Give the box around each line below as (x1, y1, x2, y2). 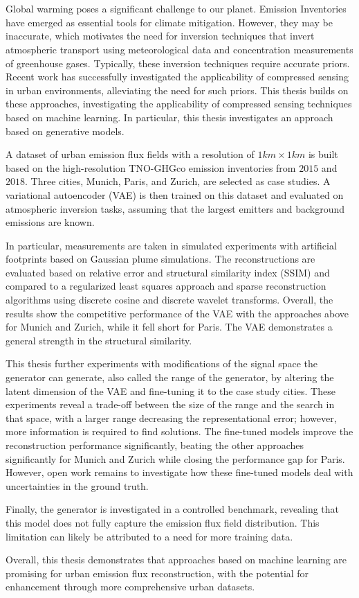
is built (308, 147, 338, 161)
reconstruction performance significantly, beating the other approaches (6, 438, 304, 452)
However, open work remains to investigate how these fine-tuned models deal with (6, 465, 353, 480)
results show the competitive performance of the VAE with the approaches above (6, 306, 349, 320)
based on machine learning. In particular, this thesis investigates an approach (6, 109, 333, 124)
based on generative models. (6, 123, 125, 138)
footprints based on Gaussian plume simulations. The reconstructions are (6, 252, 315, 266)
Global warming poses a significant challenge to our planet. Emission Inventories (6, 1, 347, 16)
